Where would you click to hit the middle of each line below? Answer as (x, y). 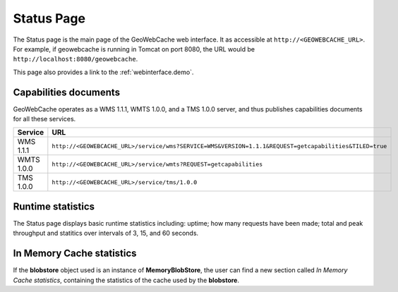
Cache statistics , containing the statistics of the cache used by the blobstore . (126, 280)
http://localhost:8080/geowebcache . (76, 59)
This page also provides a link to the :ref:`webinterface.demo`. (103, 72)
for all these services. (44, 119)
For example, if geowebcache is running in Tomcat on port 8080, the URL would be (134, 49)
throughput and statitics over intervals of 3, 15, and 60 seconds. (106, 233)
